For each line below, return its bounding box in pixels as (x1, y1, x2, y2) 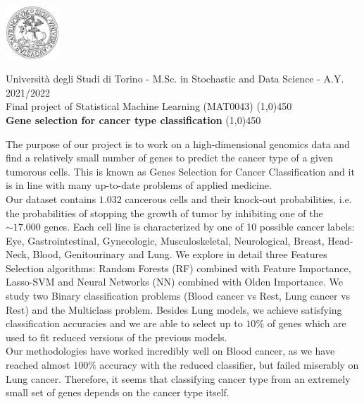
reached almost (6, 357, 70, 372)
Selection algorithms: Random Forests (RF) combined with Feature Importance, (6, 260, 351, 275)
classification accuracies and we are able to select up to (6, 316, 243, 331)
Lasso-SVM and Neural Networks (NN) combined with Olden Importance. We (6, 274, 343, 289)
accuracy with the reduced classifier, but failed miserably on (99, 357, 359, 372)
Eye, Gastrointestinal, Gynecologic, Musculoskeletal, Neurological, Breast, (6, 233, 325, 247)
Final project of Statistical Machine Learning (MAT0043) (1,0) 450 (6, 99, 292, 114)
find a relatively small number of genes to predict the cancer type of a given (6, 150, 334, 165)
